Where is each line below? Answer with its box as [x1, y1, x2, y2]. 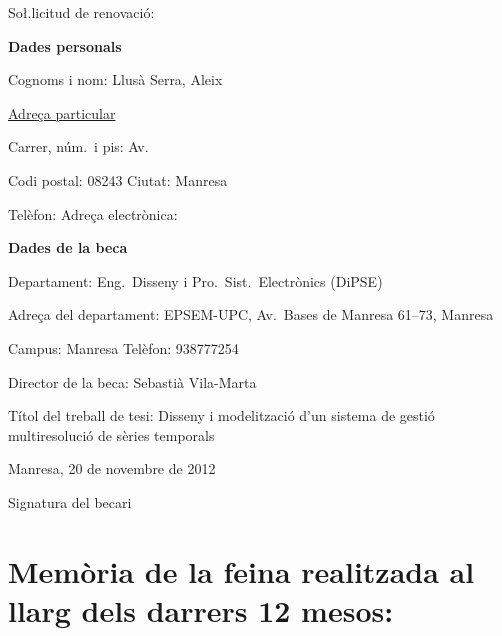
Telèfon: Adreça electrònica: [8, 203, 178, 224]
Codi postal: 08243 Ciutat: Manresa [8, 169, 228, 190]
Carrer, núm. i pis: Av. [8, 136, 149, 157]
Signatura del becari [8, 491, 132, 512]
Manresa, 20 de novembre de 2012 [8, 458, 216, 479]
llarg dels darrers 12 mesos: [8, 589, 394, 630]
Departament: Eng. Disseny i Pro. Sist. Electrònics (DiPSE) [8, 270, 383, 291]
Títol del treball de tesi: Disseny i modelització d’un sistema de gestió [8, 405, 435, 426]
